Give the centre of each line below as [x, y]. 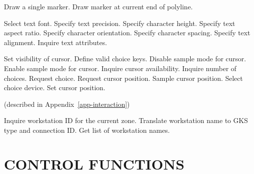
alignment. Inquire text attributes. [56, 42]
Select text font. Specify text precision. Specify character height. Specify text [120, 23]
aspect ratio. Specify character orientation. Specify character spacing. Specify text [127, 33]
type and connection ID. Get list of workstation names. [87, 130]
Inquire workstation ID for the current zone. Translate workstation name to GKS [126, 120]
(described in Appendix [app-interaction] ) [67, 104]
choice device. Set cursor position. [55, 87]
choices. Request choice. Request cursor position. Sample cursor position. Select [124, 78]
